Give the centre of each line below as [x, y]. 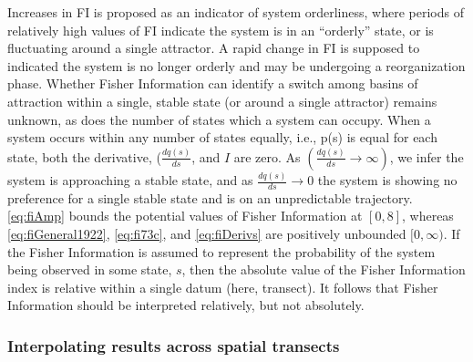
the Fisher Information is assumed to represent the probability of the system [221, 251]
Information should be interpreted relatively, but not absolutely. [186, 305]
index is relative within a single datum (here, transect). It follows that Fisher [223, 287]
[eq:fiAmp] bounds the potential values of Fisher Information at [185, 216]
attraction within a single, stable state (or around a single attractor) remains [222, 101]
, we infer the [427, 156]
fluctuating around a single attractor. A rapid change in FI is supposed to [214, 48]
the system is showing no [387, 180]
